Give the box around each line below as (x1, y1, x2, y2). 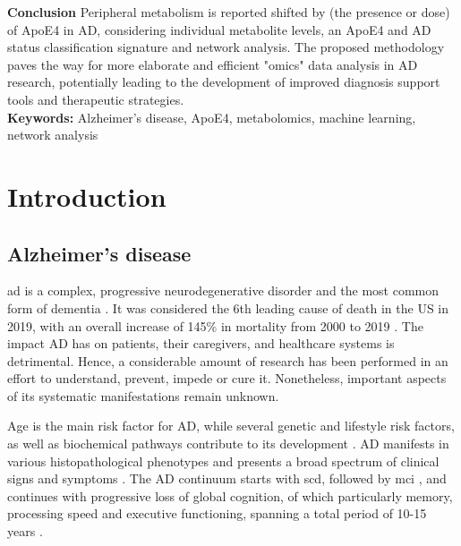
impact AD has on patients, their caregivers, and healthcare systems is (7, 334, 395, 353)
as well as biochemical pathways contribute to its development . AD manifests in (7, 434, 449, 453)
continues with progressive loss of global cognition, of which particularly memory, (7, 486, 453, 505)
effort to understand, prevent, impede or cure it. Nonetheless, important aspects (7, 369, 447, 388)
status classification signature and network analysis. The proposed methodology (7, 38, 445, 56)
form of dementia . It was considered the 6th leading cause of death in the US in (7, 298, 449, 317)
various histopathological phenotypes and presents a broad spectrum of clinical (7, 451, 440, 470)
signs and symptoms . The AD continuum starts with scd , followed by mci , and (7, 469, 447, 488)
